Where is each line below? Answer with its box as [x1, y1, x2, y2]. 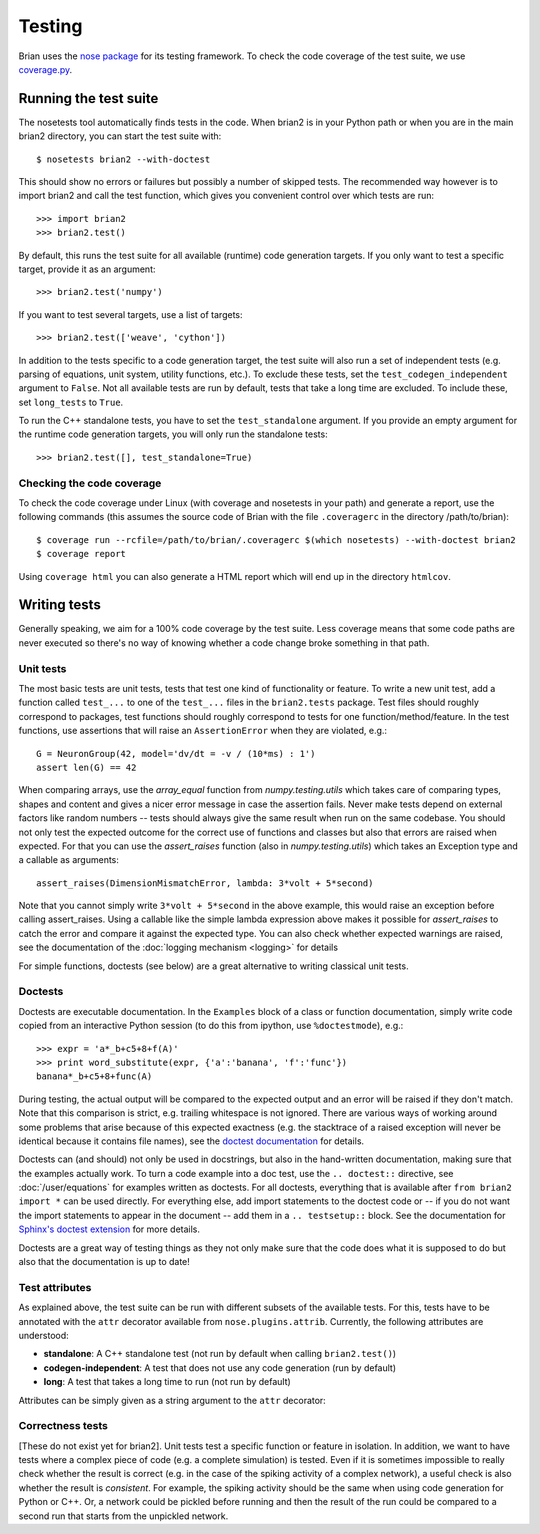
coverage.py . [18, 63, 73, 75]
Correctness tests [18, 1419, 109, 1433]
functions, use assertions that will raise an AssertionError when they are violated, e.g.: [18, 725, 388, 737]
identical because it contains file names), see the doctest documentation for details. [18, 1135, 365, 1147]
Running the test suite [18, 90, 159, 107]
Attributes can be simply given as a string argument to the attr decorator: [18, 1394, 327, 1406]
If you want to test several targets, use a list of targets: [18, 308, 244, 320]
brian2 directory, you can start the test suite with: [18, 130, 222, 142]
